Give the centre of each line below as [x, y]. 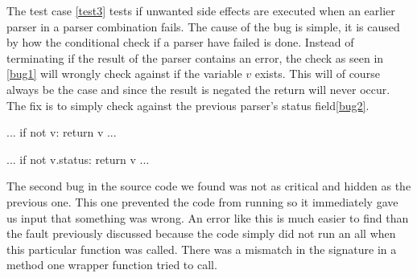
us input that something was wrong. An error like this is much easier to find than [208, 217]
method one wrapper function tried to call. [112, 265]
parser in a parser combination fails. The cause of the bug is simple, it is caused [203, 26]
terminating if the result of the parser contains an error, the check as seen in [195, 57]
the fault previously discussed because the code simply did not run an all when [201, 233]
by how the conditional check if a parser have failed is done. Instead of [180, 42]
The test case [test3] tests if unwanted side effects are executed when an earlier [201, 10]
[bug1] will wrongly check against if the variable [124, 74]
